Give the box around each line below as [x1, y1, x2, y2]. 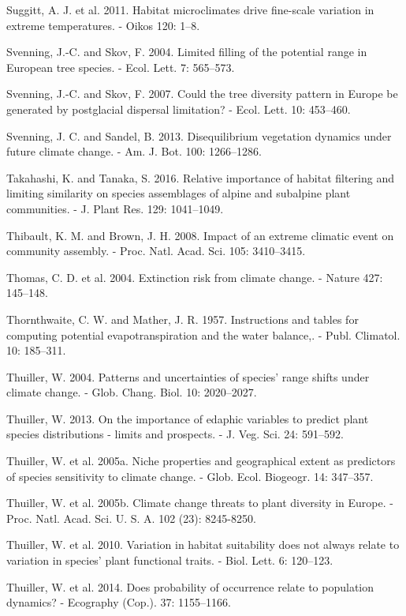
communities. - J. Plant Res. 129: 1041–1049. [6, 200, 224, 216]
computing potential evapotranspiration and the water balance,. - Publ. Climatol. [6, 326, 400, 343]
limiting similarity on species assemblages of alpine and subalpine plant [6, 185, 351, 201]
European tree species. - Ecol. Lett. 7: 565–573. [6, 58, 235, 75]
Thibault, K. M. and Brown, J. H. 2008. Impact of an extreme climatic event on [6, 227, 394, 243]
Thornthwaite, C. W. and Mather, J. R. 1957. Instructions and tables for [6, 310, 359, 327]
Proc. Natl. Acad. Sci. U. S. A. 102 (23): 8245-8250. [6, 509, 256, 526]
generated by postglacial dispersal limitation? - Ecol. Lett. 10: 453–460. [6, 100, 351, 117]
